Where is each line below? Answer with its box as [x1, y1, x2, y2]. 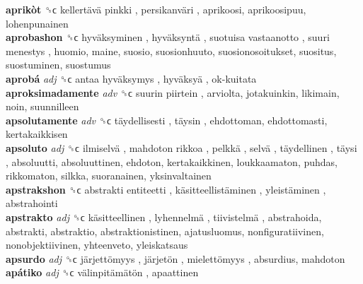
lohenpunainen [6, 16, 69, 30]
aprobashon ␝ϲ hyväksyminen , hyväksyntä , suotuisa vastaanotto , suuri [6, 30, 330, 45]
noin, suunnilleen [6, 99, 79, 114]
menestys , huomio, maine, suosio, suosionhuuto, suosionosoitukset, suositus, [6, 43, 337, 58]
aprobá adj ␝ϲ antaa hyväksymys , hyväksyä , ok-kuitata [6, 71, 257, 85]
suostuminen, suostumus [6, 57, 111, 72]
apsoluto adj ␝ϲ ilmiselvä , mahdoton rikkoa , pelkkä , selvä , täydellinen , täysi [6, 140, 357, 155]
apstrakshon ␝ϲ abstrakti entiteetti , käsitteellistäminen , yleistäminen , [6, 182, 326, 196]
